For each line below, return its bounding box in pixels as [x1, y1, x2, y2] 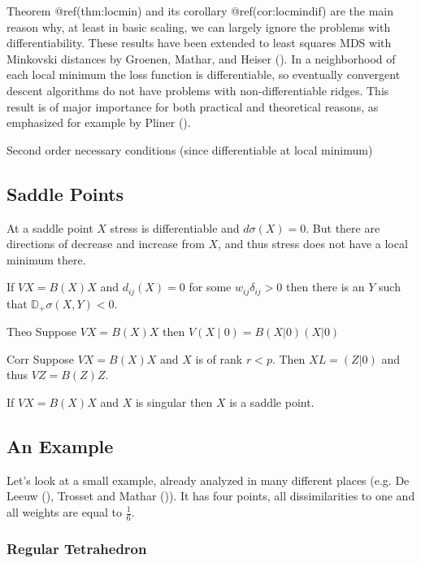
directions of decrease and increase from [7, 235, 205, 252]
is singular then [135, 394, 213, 411]
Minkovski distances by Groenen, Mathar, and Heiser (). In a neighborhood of [7, 50, 396, 67]
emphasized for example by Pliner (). [7, 114, 191, 131]
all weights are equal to [7, 504, 123, 520]
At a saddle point [7, 219, 93, 236]
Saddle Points [7, 181, 124, 206]
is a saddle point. [229, 394, 315, 411]
